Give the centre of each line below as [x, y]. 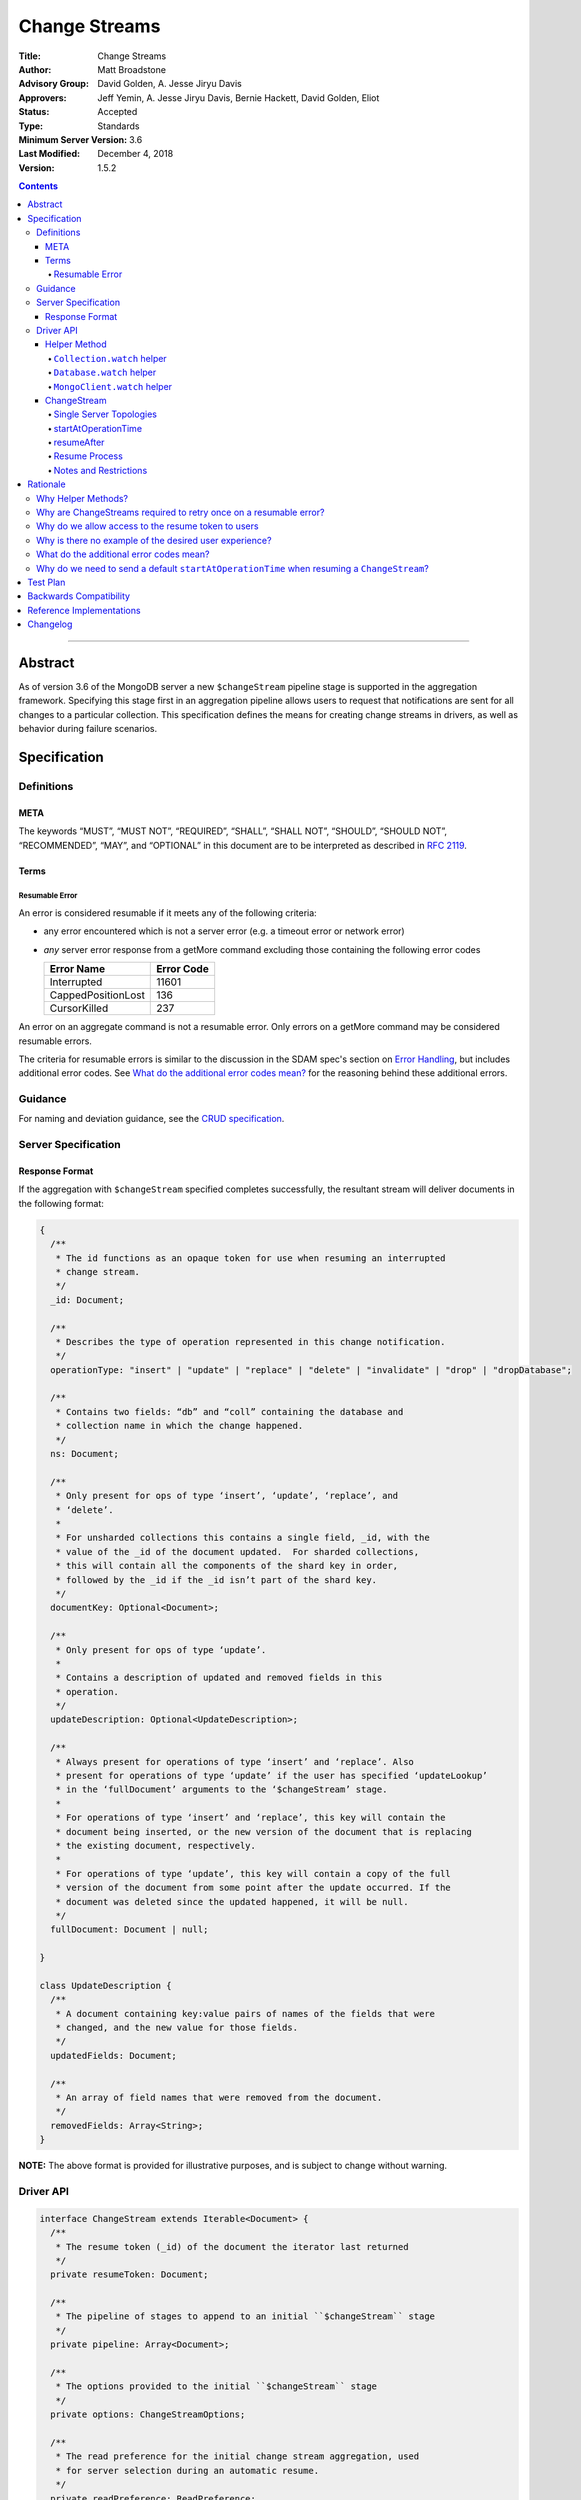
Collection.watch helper [110, 358]
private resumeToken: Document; [129, 2274]
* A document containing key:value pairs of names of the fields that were [245, 2013]
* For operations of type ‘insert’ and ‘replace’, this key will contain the [250, 1818]
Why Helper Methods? [82, 498]
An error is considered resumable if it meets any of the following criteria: [167, 912]
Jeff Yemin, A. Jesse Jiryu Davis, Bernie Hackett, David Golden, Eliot [238, 97]
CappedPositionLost [97, 995]
